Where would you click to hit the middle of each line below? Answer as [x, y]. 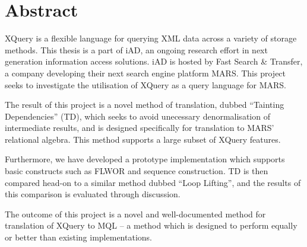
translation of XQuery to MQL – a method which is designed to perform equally [151, 225]
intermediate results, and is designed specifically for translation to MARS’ [140, 128]
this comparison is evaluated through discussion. [93, 194]
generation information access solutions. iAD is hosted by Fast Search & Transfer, [154, 61]
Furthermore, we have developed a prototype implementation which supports [145, 159]
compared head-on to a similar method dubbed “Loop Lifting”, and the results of [153, 182]
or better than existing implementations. [78, 237]
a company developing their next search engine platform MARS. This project [145, 73]
